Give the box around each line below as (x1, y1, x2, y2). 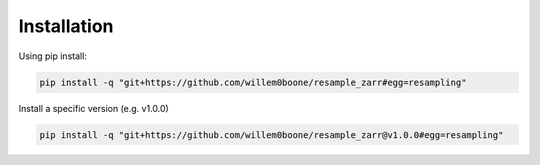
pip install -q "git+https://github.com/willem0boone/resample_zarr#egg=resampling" (39, 76, 467, 88)
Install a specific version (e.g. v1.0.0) (18, 102, 169, 114)
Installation (18, 15, 114, 37)
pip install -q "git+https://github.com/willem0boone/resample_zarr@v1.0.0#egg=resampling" (39, 129, 504, 140)
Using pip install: (18, 50, 87, 62)
